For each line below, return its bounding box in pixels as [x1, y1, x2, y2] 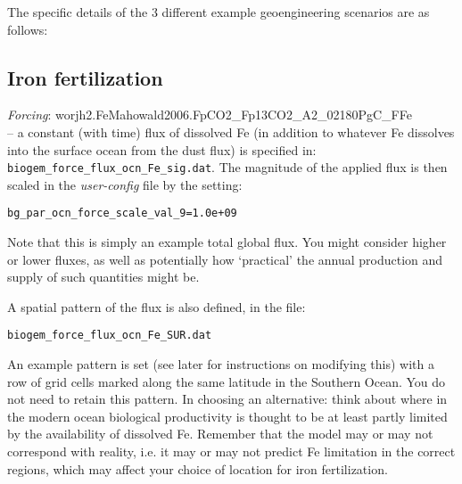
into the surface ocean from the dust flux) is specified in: [7, 140, 317, 159]
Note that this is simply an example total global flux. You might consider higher [7, 233, 447, 251]
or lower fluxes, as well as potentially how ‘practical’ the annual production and [7, 250, 443, 268]
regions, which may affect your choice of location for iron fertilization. [7, 459, 388, 478]
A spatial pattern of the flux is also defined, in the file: [7, 297, 306, 316]
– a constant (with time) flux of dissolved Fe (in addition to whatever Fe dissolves [7, 122, 455, 141]
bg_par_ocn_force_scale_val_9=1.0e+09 [7, 207, 237, 220]
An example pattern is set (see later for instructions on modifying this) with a [7, 355, 434, 373]
